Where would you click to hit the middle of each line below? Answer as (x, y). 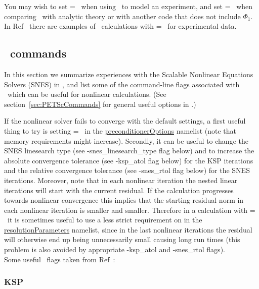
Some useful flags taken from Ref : (60, 259)
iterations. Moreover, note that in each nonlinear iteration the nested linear (121, 180)
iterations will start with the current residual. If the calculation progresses (119, 190)
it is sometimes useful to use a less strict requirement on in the (105, 220)
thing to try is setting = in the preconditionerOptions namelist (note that (120, 130)
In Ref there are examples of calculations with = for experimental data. (120, 26)
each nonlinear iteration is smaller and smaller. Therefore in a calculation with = (130, 210)
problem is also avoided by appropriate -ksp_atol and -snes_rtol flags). (115, 249)
